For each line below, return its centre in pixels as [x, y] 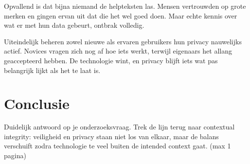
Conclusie [37, 103]
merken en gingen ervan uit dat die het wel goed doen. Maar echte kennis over [121, 15]
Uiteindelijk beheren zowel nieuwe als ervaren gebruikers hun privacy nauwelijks [123, 41]
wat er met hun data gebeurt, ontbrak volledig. [74, 25]
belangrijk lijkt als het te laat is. [52, 70]
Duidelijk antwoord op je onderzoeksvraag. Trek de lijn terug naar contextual [119, 127]
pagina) [15, 155]
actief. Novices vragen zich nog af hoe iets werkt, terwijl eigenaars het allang [118, 51]
